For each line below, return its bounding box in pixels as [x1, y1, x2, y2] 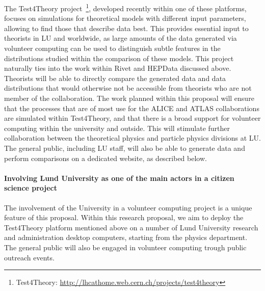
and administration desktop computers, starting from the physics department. [4, 232, 248, 243]
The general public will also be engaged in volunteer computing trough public [4, 242, 247, 252]
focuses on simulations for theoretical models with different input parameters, [4, 13, 246, 23]
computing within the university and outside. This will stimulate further [4, 122, 230, 133]
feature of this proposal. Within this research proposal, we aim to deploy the [4, 212, 244, 223]
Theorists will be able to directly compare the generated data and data [4, 72, 226, 83]
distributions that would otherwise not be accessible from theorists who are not [4, 83, 252, 93]
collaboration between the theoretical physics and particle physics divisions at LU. [4, 133, 261, 143]
